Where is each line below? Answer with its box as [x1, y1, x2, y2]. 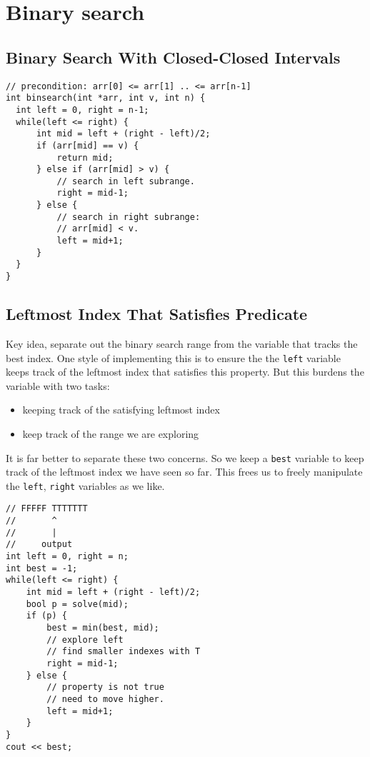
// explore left [46, 634, 124, 645]
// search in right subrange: [56, 211, 201, 222]
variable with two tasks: [6, 378, 110, 393]
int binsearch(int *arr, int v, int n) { [6, 93, 206, 104]
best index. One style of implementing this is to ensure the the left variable [6, 350, 341, 365]
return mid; [56, 152, 114, 163]
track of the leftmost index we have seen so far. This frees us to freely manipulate [6, 464, 363, 479]
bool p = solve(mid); [26, 598, 129, 609]
